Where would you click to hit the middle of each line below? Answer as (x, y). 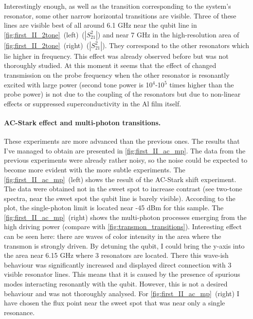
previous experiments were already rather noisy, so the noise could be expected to (126, 160)
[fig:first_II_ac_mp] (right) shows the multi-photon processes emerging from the (125, 217)
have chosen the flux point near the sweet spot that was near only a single (115, 303)
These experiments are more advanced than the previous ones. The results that (122, 141)
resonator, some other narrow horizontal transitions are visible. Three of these (120, 15)
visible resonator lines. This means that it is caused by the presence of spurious (122, 274)
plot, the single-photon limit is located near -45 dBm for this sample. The (114, 208)
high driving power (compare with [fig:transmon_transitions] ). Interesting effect (123, 227)
